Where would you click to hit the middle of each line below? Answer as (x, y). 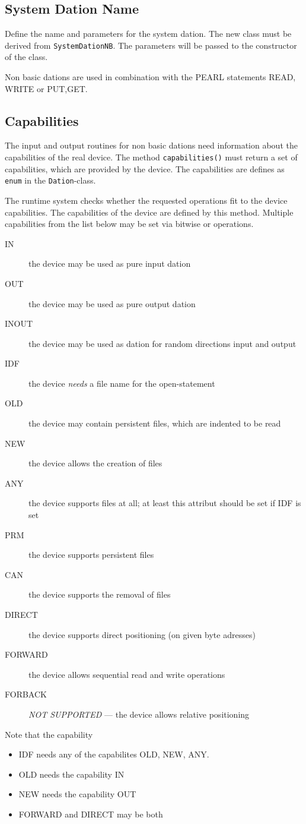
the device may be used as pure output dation (112, 303)
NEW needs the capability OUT (77, 794)
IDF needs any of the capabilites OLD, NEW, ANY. (114, 754)
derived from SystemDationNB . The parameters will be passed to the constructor (151, 45)
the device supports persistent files (91, 555)
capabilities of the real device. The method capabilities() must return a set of (151, 157)
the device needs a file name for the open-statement (122, 383)
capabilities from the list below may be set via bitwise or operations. (129, 224)
